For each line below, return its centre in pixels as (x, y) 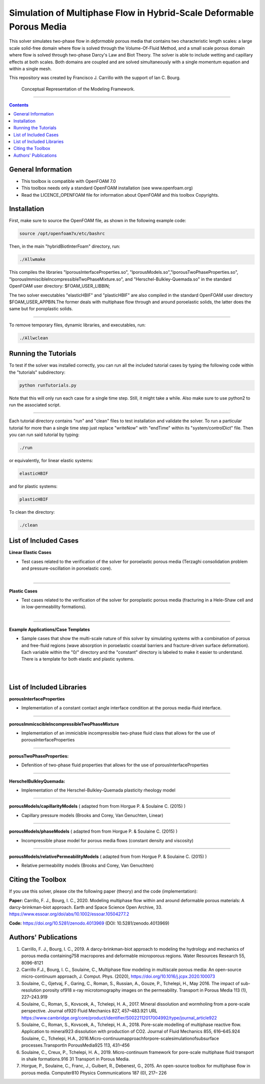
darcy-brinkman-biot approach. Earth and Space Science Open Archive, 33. (86, 908)
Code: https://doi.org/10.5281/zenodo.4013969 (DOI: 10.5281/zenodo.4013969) (89, 923)
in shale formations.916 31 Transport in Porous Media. (76, 1059)
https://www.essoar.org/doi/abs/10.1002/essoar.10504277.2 (69, 914)
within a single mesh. (30, 68)
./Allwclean (34, 338)
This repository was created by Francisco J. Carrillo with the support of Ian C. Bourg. (95, 78)
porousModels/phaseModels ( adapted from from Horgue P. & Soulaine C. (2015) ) (93, 831)
